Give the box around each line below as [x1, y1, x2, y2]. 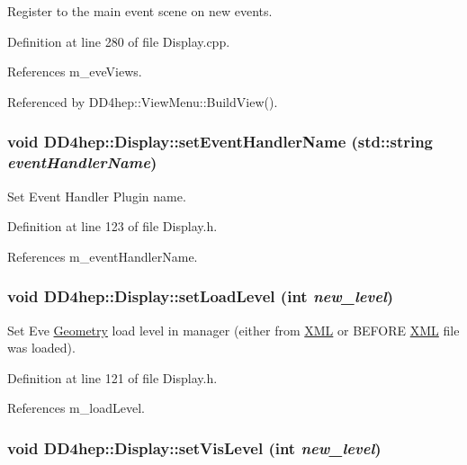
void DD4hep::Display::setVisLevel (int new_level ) [7, 436, 382, 459]
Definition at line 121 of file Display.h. [7, 368, 218, 387]
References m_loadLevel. [7, 398, 145, 417]
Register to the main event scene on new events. [7, 2, 273, 20]
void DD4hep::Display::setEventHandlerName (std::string [7, 130, 434, 153]
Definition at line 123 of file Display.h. [7, 217, 218, 236]
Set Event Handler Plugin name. [7, 186, 186, 205]
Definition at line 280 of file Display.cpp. [7, 31, 230, 50]
